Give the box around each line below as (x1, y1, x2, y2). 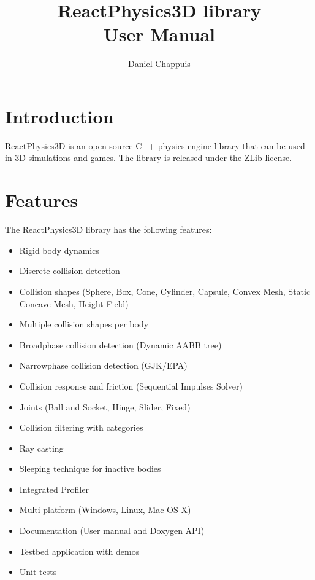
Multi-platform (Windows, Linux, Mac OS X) (19, 503, 191, 516)
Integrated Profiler (19, 482, 89, 495)
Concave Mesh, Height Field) (19, 297, 129, 310)
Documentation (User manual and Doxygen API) (19, 524, 205, 537)
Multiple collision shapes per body (19, 318, 149, 331)
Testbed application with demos (19, 544, 140, 557)
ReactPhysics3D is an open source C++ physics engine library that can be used (5, 139, 305, 152)
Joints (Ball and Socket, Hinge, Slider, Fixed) (19, 400, 191, 413)
